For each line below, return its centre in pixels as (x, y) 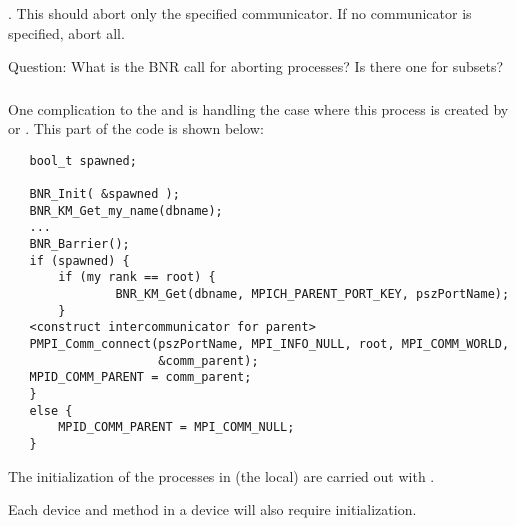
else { (51, 410)
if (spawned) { (79, 260)
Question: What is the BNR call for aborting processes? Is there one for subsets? (256, 66)
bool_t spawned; (83, 160)
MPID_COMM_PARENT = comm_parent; (140, 377)
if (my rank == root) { (137, 277)
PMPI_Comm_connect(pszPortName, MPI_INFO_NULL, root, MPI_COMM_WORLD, (269, 344)
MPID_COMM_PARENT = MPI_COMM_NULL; (176, 427)
